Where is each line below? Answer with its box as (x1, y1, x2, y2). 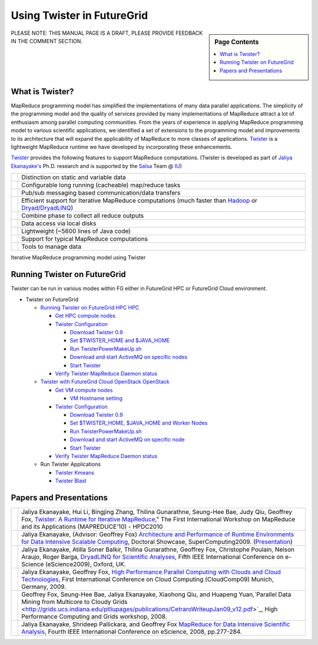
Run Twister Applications (40, 460, 101, 468)
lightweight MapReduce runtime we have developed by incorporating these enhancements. (11, 143, 233, 150)
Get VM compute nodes (55, 386, 113, 393)
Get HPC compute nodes (55, 312, 116, 320)
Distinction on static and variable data (21, 173, 126, 182)
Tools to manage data (21, 242, 82, 251)
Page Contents (214, 38, 259, 46)
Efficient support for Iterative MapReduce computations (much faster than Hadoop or (21, 196, 257, 205)
